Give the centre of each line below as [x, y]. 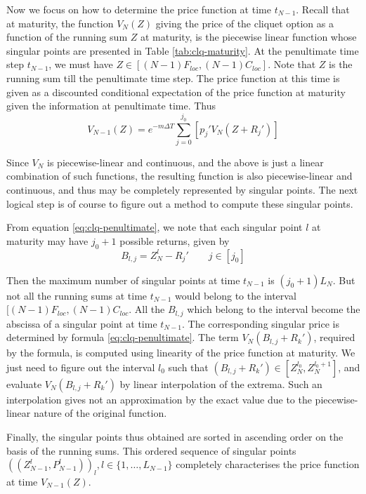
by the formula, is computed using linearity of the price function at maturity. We [181, 353]
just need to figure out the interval [81, 367]
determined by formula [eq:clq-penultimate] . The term [123, 337]
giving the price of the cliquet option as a [244, 23]
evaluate [24, 383]
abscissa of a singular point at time [82, 323]
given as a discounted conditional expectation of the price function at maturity [176, 92]
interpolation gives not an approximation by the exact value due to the [159, 399]
